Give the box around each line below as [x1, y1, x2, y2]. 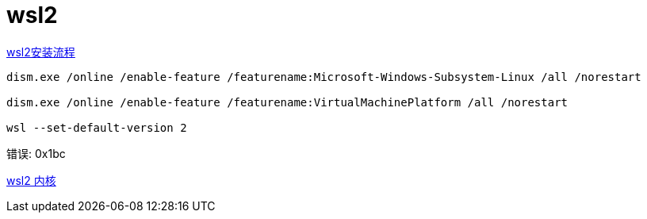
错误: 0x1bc [6, 146, 66, 160]
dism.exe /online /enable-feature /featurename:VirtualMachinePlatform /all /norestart [6, 95, 569, 109]
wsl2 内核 [6, 173, 56, 187]
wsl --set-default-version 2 [6, 121, 187, 134]
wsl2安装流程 [6, 44, 75, 59]
